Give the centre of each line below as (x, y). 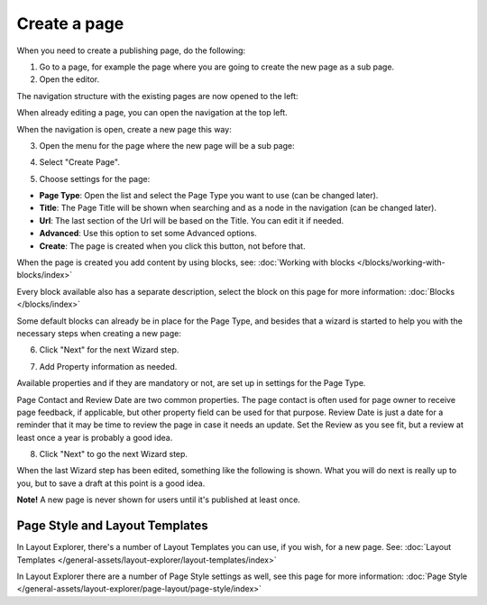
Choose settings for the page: (95, 179)
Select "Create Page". (80, 162)
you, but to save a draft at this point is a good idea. (111, 483)
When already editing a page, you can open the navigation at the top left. (152, 113)
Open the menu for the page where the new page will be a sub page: (167, 145)
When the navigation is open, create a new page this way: (124, 129)
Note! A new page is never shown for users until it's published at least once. (159, 500)
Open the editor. (69, 79)
